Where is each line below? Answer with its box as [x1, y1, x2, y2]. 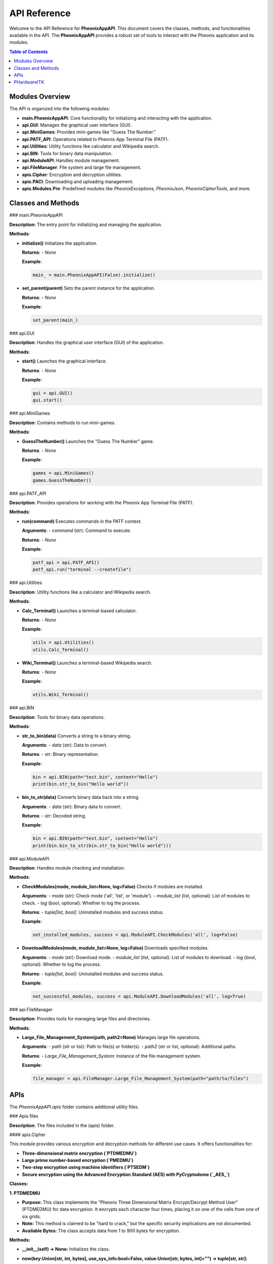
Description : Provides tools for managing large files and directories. [9, 1016, 151, 1022]
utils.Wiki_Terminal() [32, 692, 89, 698]
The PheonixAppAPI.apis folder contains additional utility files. [9, 1104, 139, 1110]
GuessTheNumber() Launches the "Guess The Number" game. [22, 438, 154, 444]
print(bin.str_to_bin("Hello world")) [32, 781, 129, 787]
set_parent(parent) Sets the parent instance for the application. [22, 285, 155, 291]
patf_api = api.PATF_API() [32, 560, 100, 566]
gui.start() [32, 397, 63, 403]
